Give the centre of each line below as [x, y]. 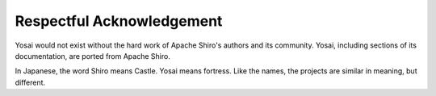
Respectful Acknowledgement [119, 21]
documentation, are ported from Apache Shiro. [93, 56]
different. [30, 82]
